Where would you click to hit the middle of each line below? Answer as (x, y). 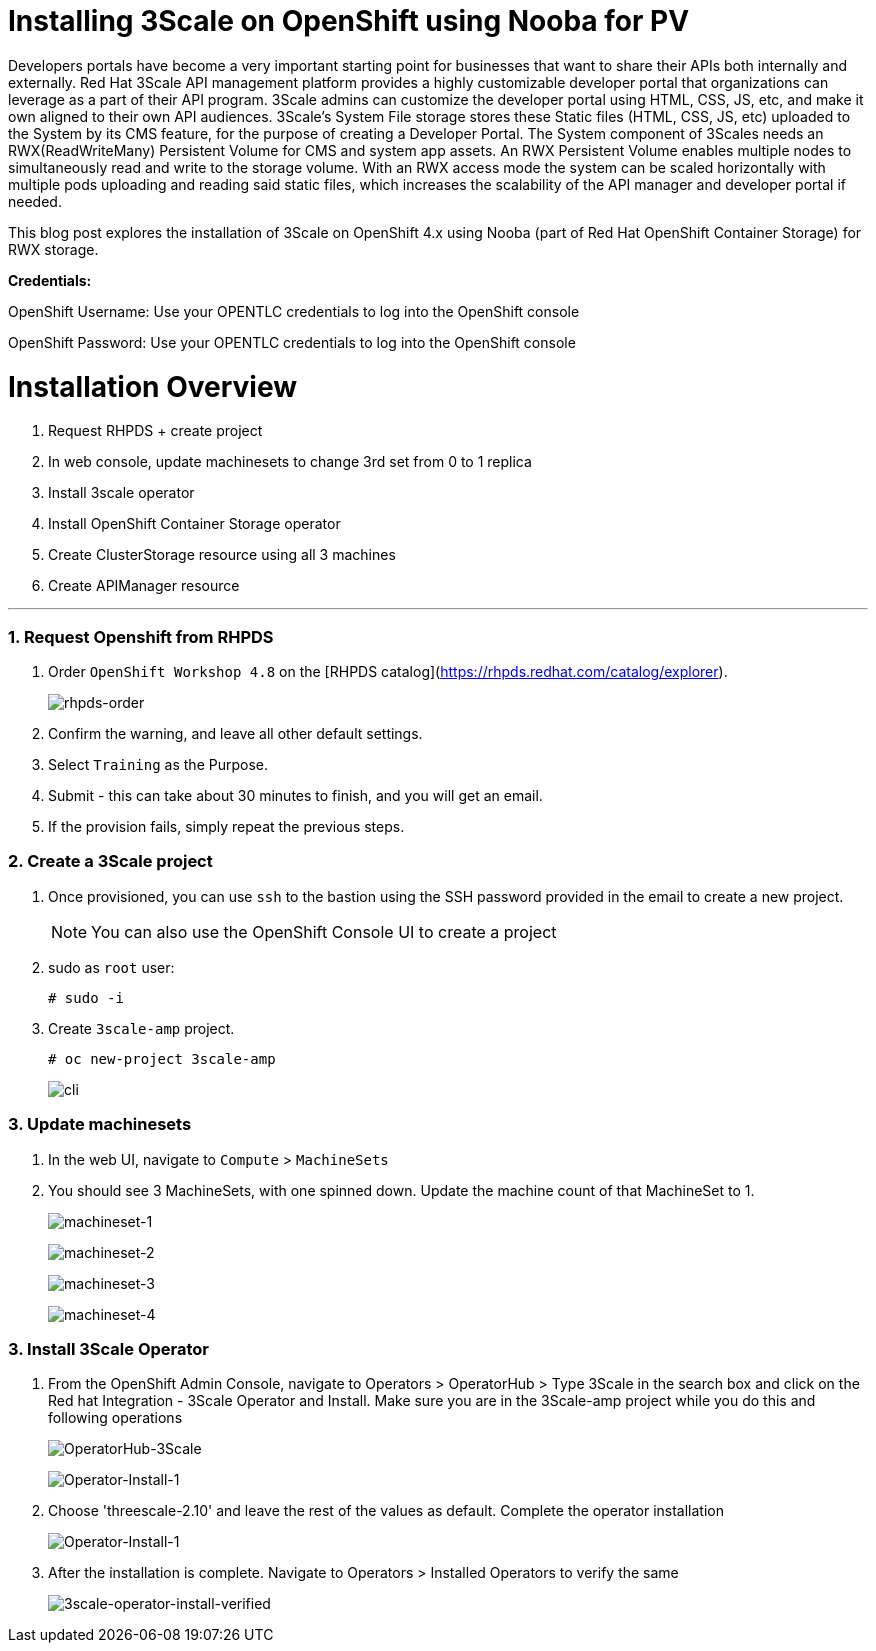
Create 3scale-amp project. (141, 1028)
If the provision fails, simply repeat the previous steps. (226, 826)
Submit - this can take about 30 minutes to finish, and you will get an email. (295, 795)
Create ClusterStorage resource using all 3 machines (222, 555)
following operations (115, 1418)
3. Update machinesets (100, 1124)
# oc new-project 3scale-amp (162, 1058)
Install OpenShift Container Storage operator (194, 524)
